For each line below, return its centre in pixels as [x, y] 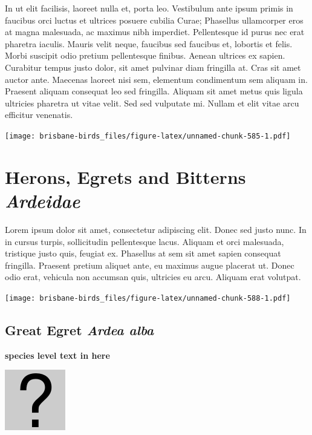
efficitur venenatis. [39, 115]
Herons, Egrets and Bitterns [125, 176]
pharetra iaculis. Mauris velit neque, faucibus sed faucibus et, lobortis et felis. [149, 43]
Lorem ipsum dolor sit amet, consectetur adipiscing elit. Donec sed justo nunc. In [156, 229]
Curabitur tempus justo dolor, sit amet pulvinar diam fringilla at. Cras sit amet [153, 67]
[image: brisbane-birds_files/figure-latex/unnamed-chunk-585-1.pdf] [148, 136]
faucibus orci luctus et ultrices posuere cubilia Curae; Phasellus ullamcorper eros [154, 20]
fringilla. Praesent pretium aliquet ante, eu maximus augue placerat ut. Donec [150, 265]
